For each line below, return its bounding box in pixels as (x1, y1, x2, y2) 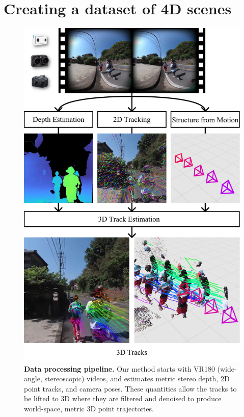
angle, (24, 373, 42, 384)
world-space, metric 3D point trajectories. (24, 403, 154, 413)
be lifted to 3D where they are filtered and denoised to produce (24, 393, 222, 404)
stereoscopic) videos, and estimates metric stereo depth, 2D (44, 373, 230, 384)
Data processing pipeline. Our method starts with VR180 (24, 363, 215, 374)
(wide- (217, 363, 237, 374)
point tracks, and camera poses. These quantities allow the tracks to (24, 383, 237, 394)
